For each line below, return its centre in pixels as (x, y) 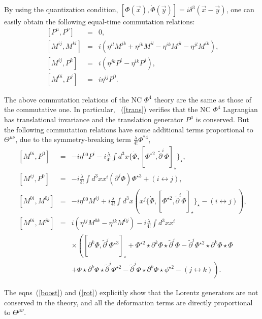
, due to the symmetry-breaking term (73, 139)
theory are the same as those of (203, 99)
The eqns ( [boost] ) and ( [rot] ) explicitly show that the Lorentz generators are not (131, 292)
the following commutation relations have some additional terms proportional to (129, 129)
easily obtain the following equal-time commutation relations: (100, 21)
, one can (240, 9)
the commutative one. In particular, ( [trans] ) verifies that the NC (107, 109)
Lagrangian (240, 109)
